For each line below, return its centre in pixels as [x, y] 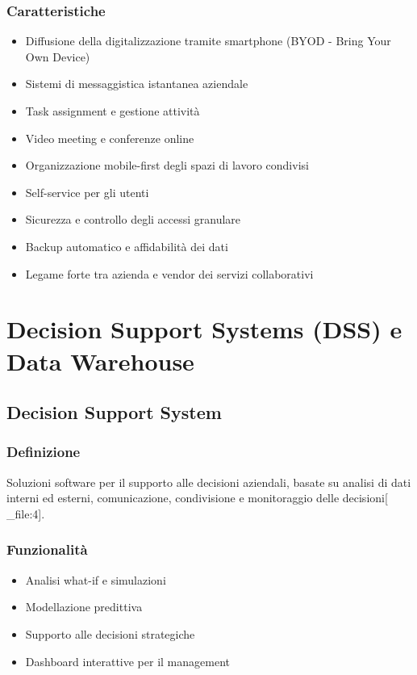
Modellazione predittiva [84, 607]
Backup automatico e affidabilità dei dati [127, 246]
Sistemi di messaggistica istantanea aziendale [137, 84]
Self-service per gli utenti [87, 192]
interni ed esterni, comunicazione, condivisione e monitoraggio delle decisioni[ [197, 498]
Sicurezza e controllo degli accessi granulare [133, 219]
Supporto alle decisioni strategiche [110, 633]
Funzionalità [47, 549]
